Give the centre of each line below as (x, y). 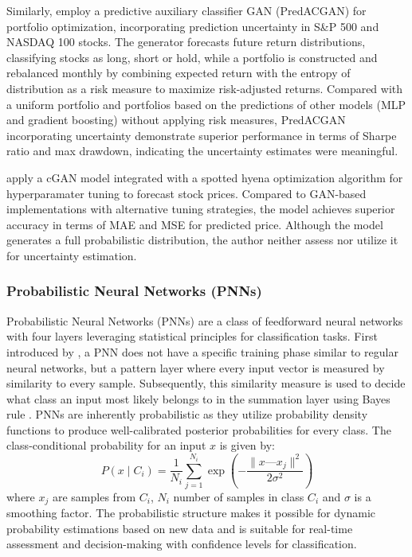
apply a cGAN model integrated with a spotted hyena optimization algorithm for (205, 177)
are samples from (94, 496)
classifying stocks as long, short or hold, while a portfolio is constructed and (192, 57)
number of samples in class (239, 496)
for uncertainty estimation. (72, 255)
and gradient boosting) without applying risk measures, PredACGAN (176, 120)
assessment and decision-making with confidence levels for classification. (182, 544)
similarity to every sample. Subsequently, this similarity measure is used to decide (206, 383)
